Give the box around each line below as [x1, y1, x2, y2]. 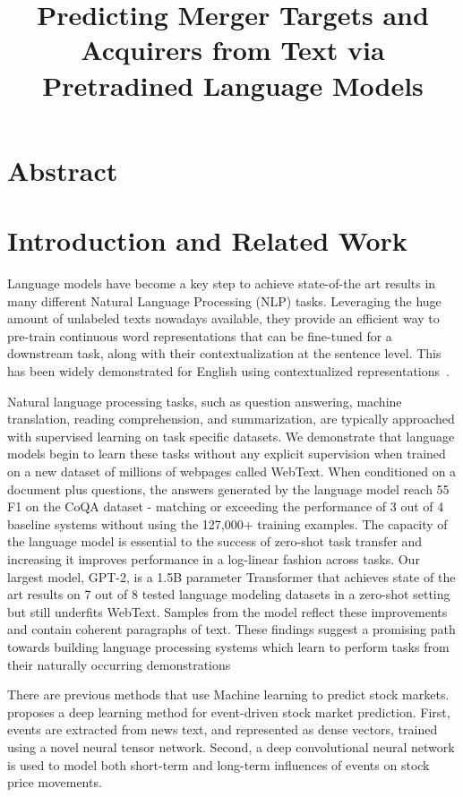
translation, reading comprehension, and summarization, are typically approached [7, 409, 455, 428]
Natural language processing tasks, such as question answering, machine [7, 391, 402, 410]
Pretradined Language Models [42, 66, 424, 103]
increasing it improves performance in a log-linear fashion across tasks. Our [7, 549, 420, 568]
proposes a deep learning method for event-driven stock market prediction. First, [7, 702, 450, 721]
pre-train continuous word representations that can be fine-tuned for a [7, 326, 392, 345]
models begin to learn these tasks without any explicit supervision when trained [7, 444, 446, 463]
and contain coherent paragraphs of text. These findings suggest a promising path [7, 620, 456, 638]
